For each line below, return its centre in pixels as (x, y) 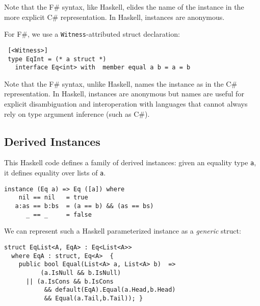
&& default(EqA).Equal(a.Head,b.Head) (110, 290)
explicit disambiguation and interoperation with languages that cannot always (126, 104)
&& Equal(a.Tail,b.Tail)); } (94, 298)
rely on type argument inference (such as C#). (77, 113)
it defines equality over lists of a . (55, 173)
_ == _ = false (59, 214)
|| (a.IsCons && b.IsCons (70, 281)
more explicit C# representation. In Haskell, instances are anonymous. (114, 17)
